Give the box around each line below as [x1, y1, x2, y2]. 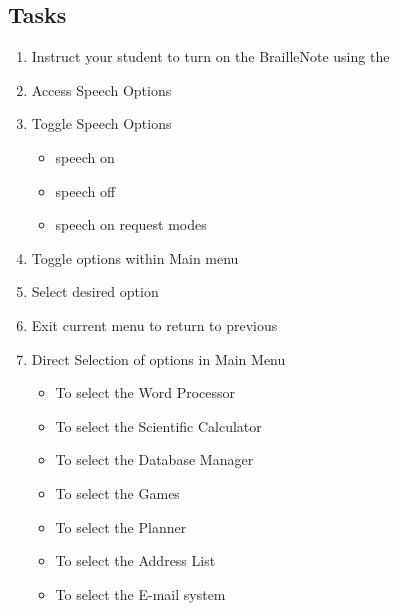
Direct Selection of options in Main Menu [31, 348, 286, 369]
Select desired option [31, 281, 159, 302]
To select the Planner [55, 516, 187, 537]
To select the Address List [55, 550, 216, 571]
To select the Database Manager [55, 449, 254, 470]
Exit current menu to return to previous [31, 314, 278, 335]
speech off [55, 180, 116, 201]
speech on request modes [55, 214, 207, 235]
